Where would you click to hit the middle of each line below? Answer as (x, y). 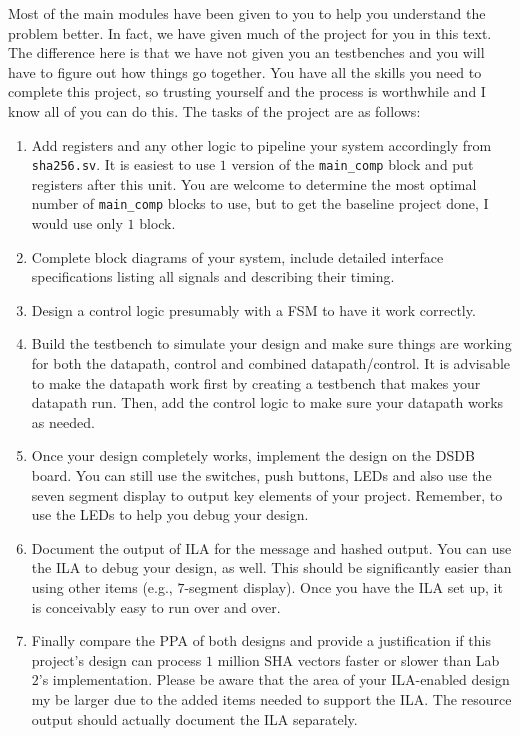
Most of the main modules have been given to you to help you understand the (247, 13)
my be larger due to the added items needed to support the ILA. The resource (271, 698)
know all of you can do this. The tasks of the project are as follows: (214, 110)
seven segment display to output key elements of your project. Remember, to (267, 494)
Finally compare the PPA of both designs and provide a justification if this (261, 640)
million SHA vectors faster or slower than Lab (358, 659)
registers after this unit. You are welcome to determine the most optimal (254, 183)
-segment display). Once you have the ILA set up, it (343, 586)
